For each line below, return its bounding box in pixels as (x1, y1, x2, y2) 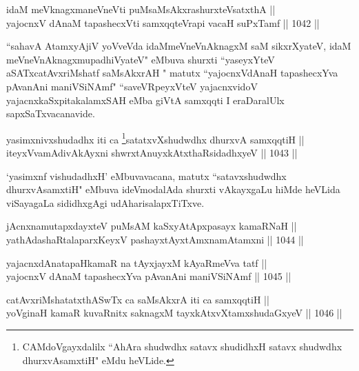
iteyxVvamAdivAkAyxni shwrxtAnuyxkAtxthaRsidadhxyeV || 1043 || (6, 146, 298, 159)
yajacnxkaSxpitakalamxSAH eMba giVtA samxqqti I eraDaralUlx (6, 92, 285, 107)
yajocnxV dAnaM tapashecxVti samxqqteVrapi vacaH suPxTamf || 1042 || (6, 15, 320, 30)
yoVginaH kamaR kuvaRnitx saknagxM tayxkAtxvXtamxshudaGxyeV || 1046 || (6, 305, 342, 320)
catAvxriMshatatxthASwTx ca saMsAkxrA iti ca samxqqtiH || (6, 292, 269, 306)
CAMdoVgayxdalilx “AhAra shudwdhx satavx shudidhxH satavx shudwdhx (22, 339, 342, 353)
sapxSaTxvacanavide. (6, 106, 95, 121)
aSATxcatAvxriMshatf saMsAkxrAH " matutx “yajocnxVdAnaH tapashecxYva (6, 66, 338, 80)
